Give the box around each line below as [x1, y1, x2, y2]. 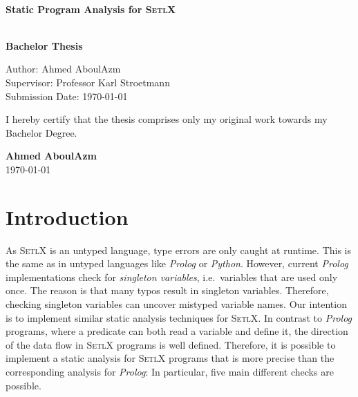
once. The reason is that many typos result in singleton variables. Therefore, [6, 283, 329, 298]
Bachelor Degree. [6, 125, 77, 139]
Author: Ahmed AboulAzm [6, 61, 121, 76]
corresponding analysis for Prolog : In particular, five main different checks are [6, 365, 334, 378]
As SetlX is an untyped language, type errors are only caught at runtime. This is [6, 242, 351, 257]
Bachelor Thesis [6, 38, 83, 52]
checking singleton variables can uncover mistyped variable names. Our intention [6, 297, 347, 311]
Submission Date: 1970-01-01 [6, 88, 128, 103]
